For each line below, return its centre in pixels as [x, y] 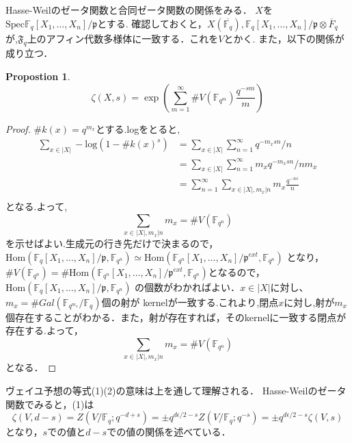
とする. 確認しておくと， [152, 23]
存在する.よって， [44, 330]
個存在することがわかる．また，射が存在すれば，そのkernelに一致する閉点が [176, 317]
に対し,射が [309, 302]
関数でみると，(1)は [50, 404]
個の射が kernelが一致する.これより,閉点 [190, 302]
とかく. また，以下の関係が [284, 38]
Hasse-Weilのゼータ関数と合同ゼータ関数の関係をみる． [129, 10]
